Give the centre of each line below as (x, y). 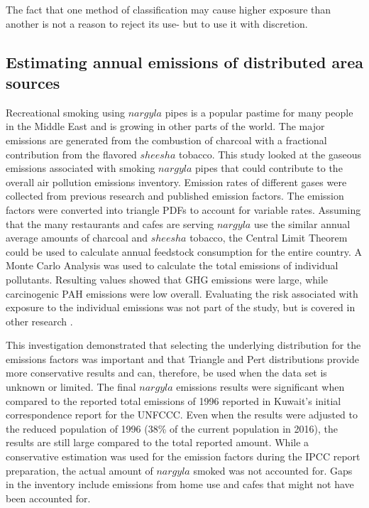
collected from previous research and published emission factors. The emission (175, 196)
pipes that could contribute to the (269, 168)
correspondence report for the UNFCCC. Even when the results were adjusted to (182, 415)
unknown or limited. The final (71, 387)
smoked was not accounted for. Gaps (273, 470)
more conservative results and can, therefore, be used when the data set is (166, 373)
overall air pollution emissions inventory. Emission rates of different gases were (176, 182)
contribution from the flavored (71, 154)
